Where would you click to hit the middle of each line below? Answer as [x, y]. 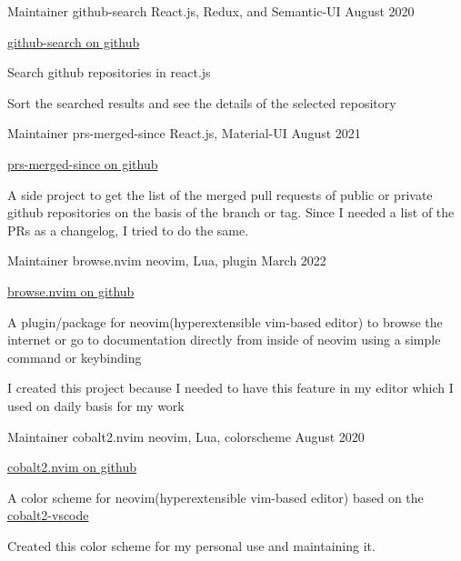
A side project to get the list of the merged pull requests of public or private [220, 194]
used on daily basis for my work [96, 405]
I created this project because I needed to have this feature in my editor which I [230, 388]
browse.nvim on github [71, 291]
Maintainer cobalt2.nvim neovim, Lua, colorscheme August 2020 [186, 436]
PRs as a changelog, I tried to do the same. [128, 230]
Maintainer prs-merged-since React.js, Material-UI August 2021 [184, 133]
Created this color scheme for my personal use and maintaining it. [191, 545]
